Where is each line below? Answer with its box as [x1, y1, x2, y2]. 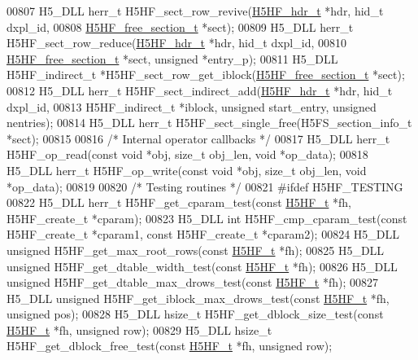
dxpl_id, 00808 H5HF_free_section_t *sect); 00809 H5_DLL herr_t [7, 18, 354, 35]
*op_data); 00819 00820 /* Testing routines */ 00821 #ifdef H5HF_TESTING [7, 178, 403, 195]
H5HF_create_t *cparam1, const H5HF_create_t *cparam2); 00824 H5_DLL [7, 226, 400, 243]
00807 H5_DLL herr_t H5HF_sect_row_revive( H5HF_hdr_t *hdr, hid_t [7, 2, 384, 19]
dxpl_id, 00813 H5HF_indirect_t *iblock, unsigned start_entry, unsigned [7, 98, 377, 115]
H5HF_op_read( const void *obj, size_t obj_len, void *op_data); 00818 [7, 146, 368, 163]
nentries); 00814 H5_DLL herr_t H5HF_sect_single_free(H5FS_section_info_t [7, 114, 412, 131]
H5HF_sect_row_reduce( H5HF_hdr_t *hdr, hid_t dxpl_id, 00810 [7, 34, 346, 51]
